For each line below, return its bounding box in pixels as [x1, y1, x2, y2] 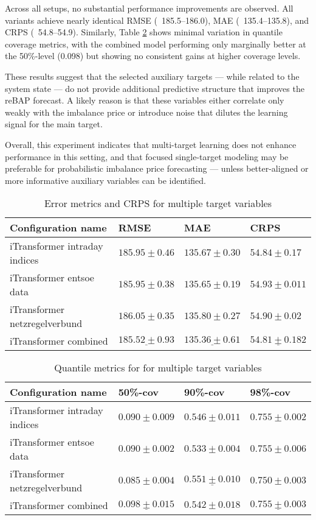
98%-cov [250, 385, 290, 399]
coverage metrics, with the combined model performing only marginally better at [5, 37, 306, 50]
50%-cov [118, 385, 159, 399]
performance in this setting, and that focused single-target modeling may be [5, 150, 289, 163]
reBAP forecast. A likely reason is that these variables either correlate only [5, 94, 284, 107]
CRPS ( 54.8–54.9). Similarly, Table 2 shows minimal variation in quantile [5, 26, 283, 38]
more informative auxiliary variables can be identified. [5, 174, 206, 186]
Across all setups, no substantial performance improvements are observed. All [5, 2, 294, 14]
